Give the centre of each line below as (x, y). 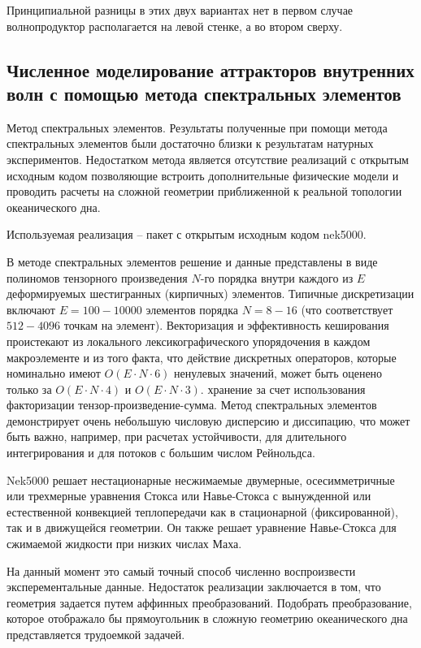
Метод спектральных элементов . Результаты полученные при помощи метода (197, 127)
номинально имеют (54, 373)
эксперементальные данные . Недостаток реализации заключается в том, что (194, 587)
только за (29, 389)
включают (31, 309)
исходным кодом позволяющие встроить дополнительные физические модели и (203, 175)
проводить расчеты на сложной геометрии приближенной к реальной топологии (204, 191)
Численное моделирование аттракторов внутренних (210, 69)
